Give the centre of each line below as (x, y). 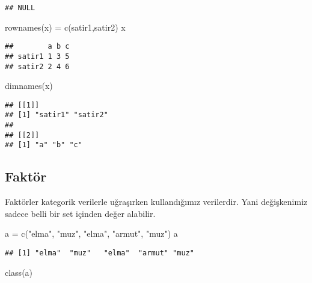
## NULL (20, 8)
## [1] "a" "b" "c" (44, 145)
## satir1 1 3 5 (37, 56)
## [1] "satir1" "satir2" (57, 115)
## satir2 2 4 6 (37, 66)
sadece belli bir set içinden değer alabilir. (80, 213)
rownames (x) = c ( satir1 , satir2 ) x (65, 27)
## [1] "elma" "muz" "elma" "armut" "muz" (99, 253)
